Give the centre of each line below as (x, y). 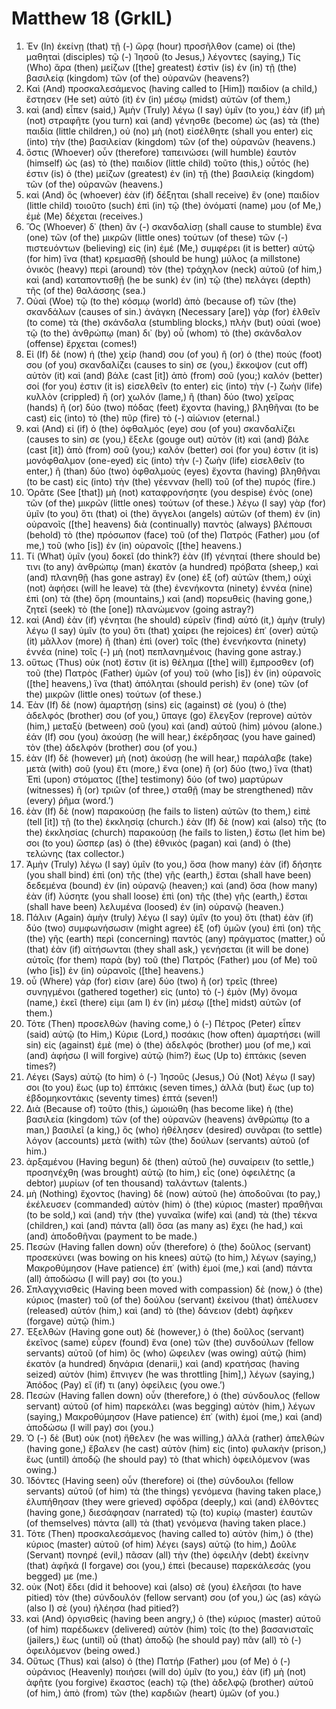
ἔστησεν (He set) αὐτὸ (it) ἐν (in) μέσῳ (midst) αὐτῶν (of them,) (158, 99)
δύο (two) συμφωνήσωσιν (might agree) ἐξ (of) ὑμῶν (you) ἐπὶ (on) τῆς (173, 928)
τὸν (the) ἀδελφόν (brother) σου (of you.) (111, 747)
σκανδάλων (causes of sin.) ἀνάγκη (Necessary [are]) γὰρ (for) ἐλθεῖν (173, 311)
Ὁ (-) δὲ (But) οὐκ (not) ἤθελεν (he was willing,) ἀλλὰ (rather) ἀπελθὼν (175, 1438)
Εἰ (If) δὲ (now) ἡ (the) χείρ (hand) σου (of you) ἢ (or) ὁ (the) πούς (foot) (174, 354)
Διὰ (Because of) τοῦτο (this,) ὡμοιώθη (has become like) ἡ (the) (159, 1108)
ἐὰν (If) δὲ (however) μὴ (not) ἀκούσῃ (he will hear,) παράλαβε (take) (169, 758)
